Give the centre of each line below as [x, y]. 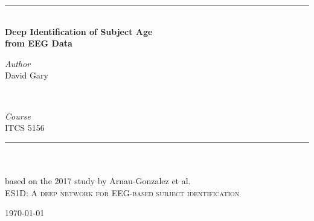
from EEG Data [39, 43]
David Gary [27, 75]
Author [18, 63]
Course [18, 116]
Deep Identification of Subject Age [79, 31]
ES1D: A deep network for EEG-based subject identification [122, 192]
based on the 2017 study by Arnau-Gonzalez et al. [98, 180]
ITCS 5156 [25, 128]
